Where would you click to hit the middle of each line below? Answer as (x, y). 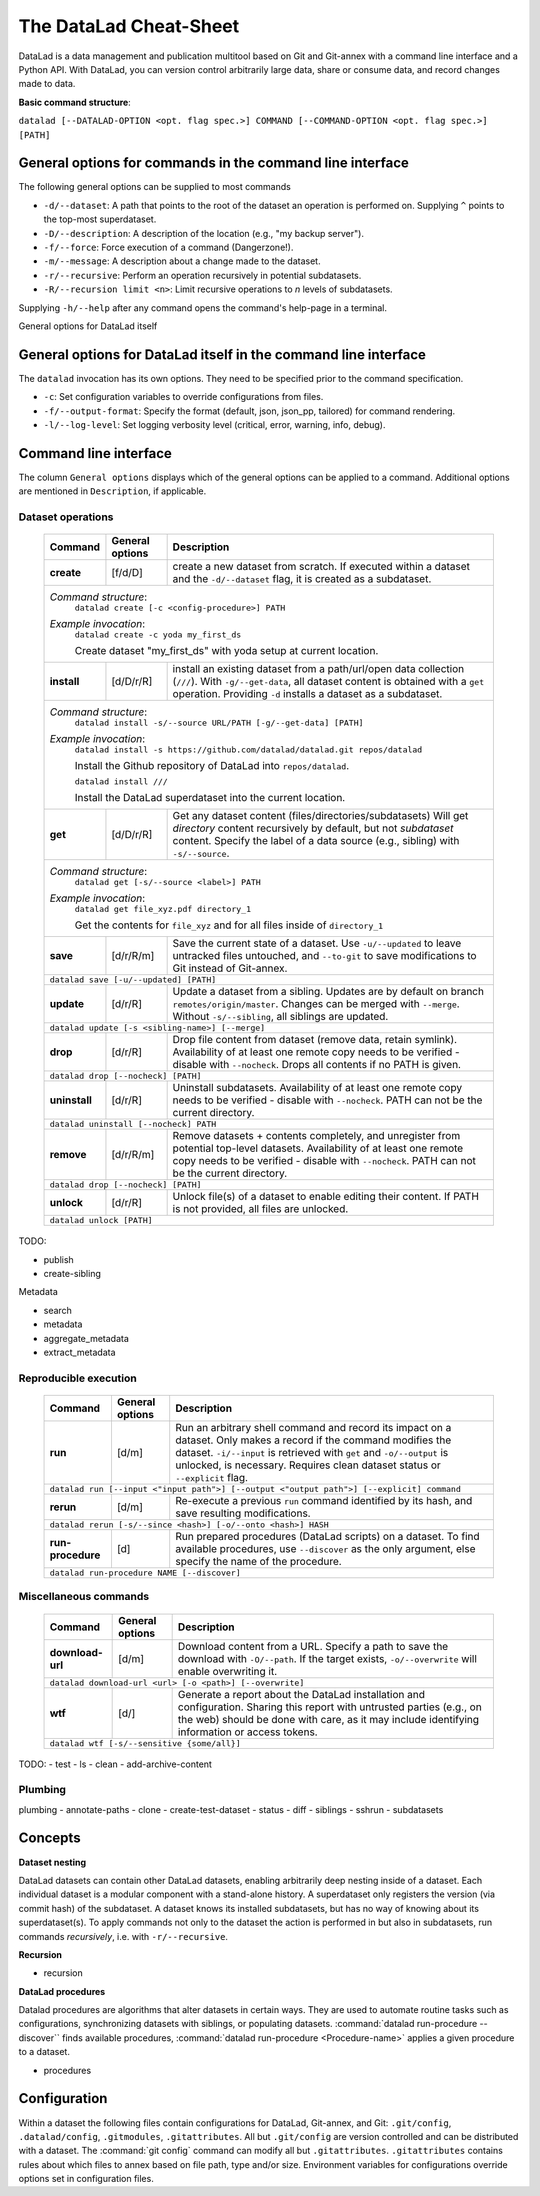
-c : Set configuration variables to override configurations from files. (183, 397)
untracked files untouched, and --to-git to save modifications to (324, 956)
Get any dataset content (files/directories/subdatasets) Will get (320, 816)
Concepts (49, 1838)
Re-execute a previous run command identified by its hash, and (324, 1500)
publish (58, 1259)
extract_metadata (79, 1352)
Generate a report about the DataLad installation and (301, 1694)
